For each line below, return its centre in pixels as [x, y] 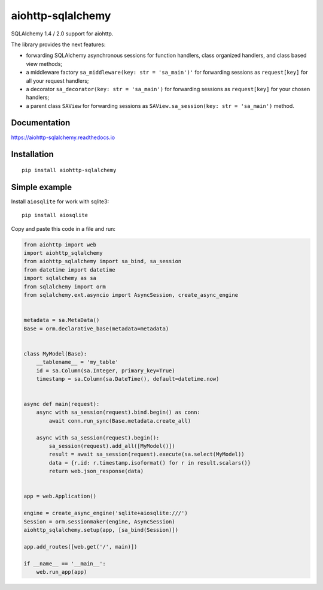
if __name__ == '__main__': [65, 563]
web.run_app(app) [62, 572]
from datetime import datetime [70, 270]
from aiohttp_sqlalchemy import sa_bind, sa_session [103, 261]
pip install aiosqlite [55, 215]
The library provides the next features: [58, 44]
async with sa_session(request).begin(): [98, 437]
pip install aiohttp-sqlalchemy [69, 170]
